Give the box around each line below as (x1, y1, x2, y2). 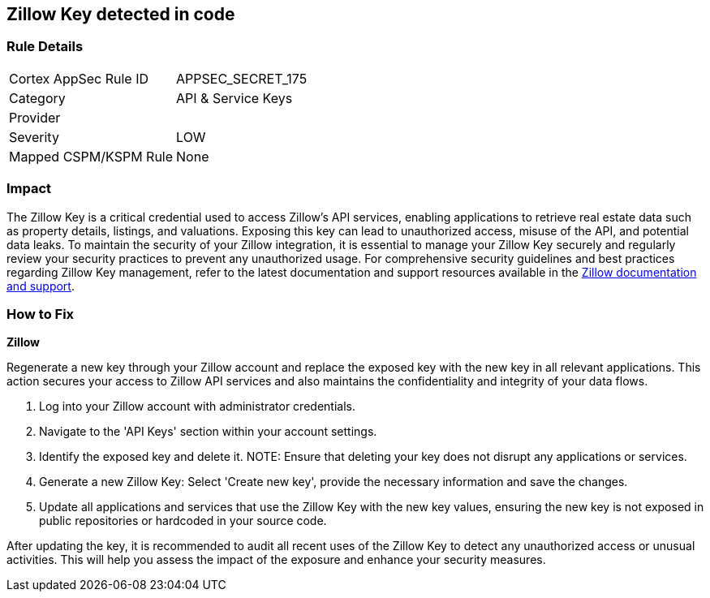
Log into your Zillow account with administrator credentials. (39, 399, 355, 414)
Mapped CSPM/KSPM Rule (9, 148, 174, 165)
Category (9, 89, 66, 106)
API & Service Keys (176, 89, 293, 106)
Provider (9, 109, 61, 126)
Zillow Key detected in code (6, 4, 235, 24)
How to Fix (6, 305, 75, 322)
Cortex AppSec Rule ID (9, 70, 149, 87)
